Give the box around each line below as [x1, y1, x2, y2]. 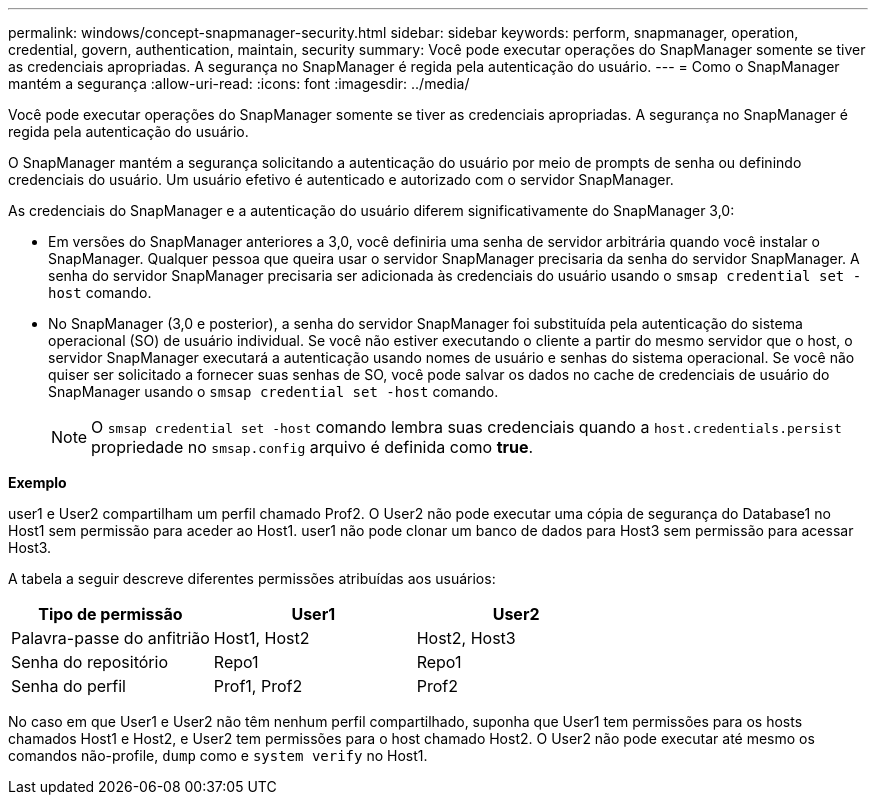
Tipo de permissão [38, 604, 183, 624]
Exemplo [8, 474, 67, 491]
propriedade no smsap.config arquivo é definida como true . [91, 437, 534, 457]
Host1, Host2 [213, 628, 310, 648]
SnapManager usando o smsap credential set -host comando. [48, 383, 499, 400]
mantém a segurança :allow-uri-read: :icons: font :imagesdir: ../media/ [8, 75, 470, 92]
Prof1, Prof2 [213, 676, 303, 696]
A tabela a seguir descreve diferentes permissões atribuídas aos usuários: [8, 570, 496, 587]
